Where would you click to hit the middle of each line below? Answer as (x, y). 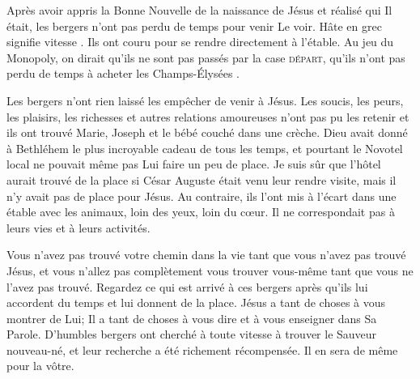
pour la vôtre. (40, 366)
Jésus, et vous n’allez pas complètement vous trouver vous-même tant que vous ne (210, 270)
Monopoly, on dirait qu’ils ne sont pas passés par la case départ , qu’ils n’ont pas (206, 57)
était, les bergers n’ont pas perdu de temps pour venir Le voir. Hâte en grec (194, 26)
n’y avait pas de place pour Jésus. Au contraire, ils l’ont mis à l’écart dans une (202, 196)
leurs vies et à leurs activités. (78, 227)
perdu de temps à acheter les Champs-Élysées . (123, 73)
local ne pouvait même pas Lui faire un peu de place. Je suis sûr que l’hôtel (194, 164)
